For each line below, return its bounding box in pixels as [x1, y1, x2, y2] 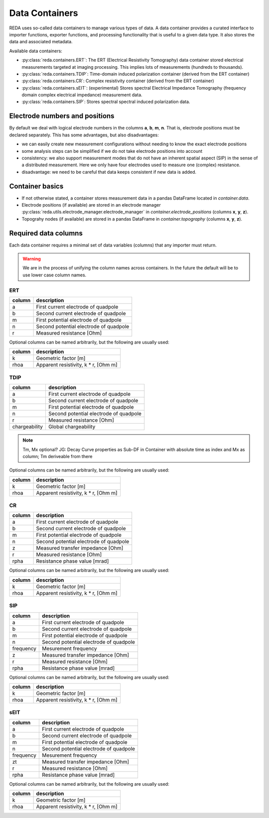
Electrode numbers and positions [9, 112, 115, 120]
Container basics [9, 182, 64, 190]
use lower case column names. [22, 272, 87, 278]
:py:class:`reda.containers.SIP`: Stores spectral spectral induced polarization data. [21, 99, 190, 105]
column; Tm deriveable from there [22, 453, 93, 459]
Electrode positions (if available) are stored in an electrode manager [21, 202, 161, 208]
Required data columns [9, 229, 83, 237]
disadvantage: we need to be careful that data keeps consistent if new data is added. [21, 169, 197, 175]
